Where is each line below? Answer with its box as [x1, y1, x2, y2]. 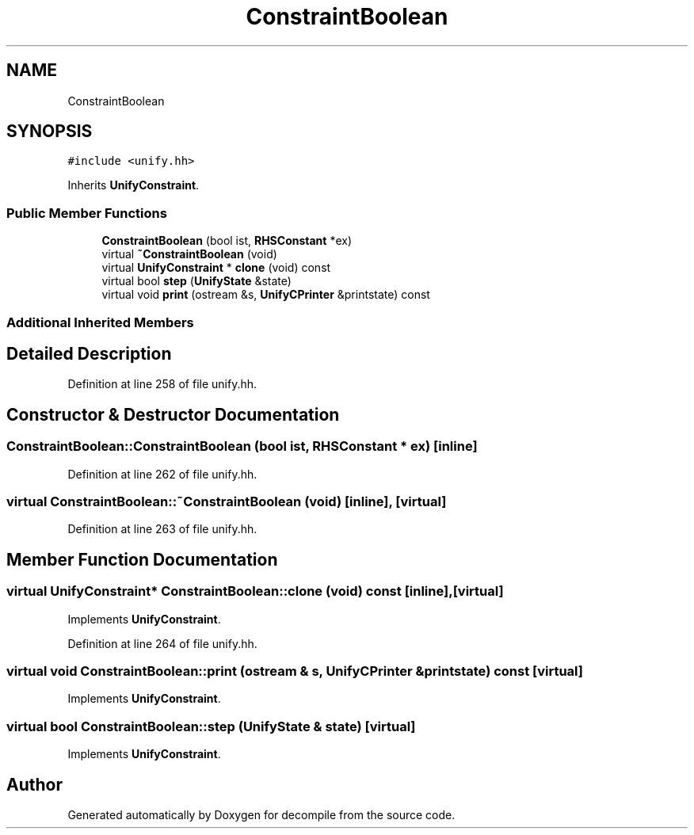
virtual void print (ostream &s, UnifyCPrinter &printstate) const [101, 288, 430, 302]
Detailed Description [6, 343, 172, 364]
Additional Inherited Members [6, 314, 194, 330]
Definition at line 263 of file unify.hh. [67, 522, 257, 536]
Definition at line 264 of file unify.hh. [67, 636, 257, 650]
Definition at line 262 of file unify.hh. [67, 467, 257, 481]
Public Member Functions [6, 204, 167, 221]
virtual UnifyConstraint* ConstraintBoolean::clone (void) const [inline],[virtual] [6, 583, 504, 600]
